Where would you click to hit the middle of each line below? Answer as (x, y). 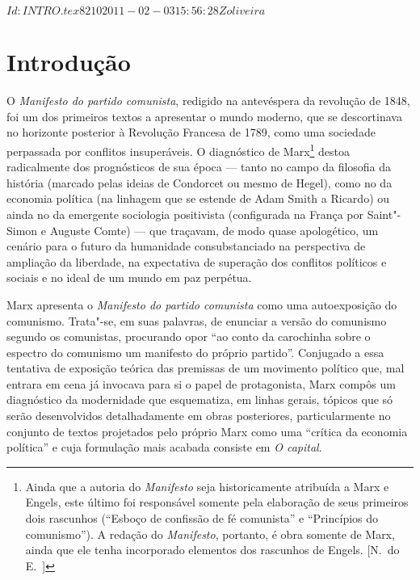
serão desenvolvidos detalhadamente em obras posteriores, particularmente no (199, 416)
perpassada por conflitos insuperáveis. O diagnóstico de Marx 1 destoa (178, 149)
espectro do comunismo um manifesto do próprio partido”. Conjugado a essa (195, 352)
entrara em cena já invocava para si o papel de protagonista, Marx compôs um (201, 383)
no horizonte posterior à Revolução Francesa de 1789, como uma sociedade (191, 132)
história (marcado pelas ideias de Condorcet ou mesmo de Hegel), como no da (199, 182)
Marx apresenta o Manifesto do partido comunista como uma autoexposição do (202, 304)
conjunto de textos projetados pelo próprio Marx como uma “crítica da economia (207, 431)
